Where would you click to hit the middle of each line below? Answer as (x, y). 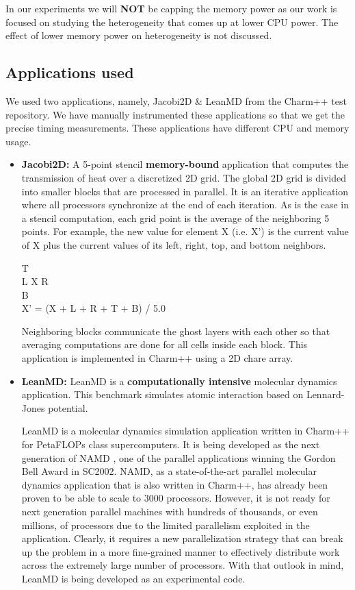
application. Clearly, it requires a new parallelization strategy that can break (182, 538)
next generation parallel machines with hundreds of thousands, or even (170, 512)
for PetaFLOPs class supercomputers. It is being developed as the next (171, 444)
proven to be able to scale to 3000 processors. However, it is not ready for (176, 498)
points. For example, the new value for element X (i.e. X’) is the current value (185, 231)
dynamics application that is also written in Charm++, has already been (175, 484)
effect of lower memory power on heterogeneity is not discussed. (139, 35)
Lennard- (325, 394)
